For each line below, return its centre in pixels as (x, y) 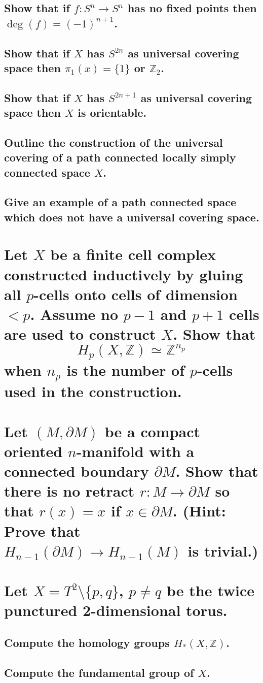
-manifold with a (135, 451)
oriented (33, 451)
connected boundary (77, 470)
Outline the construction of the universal (114, 142)
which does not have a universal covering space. (132, 217)
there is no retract (69, 491)
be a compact (153, 431)
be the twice (211, 590)
